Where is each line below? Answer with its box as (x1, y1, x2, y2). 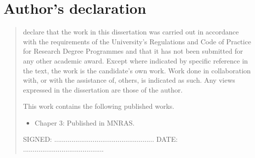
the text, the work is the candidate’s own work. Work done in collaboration (23, 65, 251, 75)
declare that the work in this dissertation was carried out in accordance (23, 27, 239, 37)
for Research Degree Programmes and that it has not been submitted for (23, 46, 243, 56)
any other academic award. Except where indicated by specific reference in (23, 55, 248, 65)
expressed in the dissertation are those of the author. (23, 84, 183, 95)
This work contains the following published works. (23, 101, 175, 111)
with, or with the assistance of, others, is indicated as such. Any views (23, 75, 235, 85)
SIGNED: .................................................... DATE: (23, 134, 178, 144)
